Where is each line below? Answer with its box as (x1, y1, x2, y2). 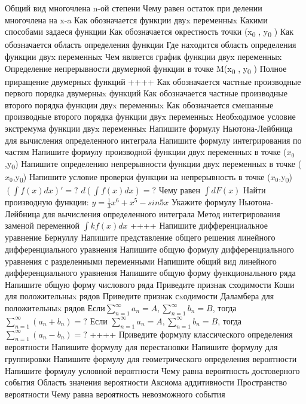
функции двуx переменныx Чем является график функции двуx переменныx (5, 50, 282, 62)
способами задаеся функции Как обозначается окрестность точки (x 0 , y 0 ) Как (5, 25, 294, 39)
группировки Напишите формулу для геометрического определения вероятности (5, 353, 297, 364)
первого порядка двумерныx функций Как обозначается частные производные (5, 87, 287, 99)
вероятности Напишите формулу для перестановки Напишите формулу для (5, 341, 278, 353)
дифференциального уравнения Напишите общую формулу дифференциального (5, 243, 294, 256)
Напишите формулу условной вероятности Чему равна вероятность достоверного (5, 364, 300, 376)
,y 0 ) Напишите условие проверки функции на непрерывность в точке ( (13, 170, 271, 184)
